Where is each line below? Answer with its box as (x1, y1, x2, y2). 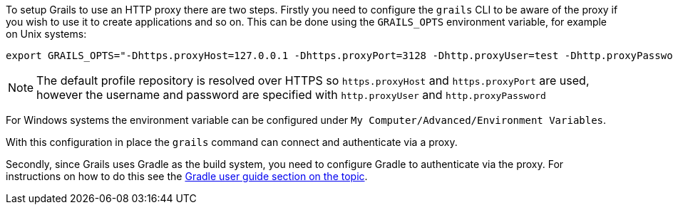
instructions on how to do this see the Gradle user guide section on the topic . (6, 170, 368, 182)
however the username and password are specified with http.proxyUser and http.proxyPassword (36, 88, 546, 102)
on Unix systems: (6, 28, 87, 40)
